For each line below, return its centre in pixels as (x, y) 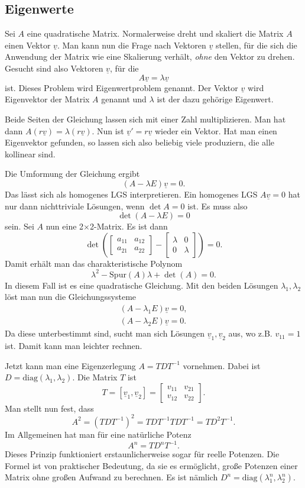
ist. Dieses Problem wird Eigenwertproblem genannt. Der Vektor (121, 87)
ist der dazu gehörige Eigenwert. (215, 99)
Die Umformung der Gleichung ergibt (72, 174)
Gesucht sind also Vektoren (54, 68)
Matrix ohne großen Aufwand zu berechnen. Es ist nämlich (111, 477)
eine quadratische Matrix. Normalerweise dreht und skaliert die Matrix (155, 33)
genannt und (124, 99)
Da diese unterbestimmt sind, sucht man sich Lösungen (105, 333)
